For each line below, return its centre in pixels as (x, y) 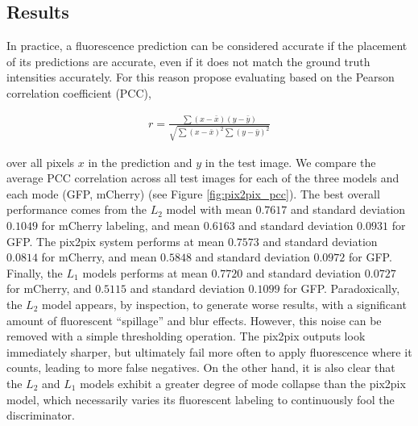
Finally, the (35, 272)
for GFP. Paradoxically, (342, 288)
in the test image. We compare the (290, 162)
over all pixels (41, 162)
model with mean (209, 209)
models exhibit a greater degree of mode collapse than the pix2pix (243, 383)
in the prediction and (140, 162)
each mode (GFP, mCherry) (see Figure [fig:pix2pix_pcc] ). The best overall (193, 193)
